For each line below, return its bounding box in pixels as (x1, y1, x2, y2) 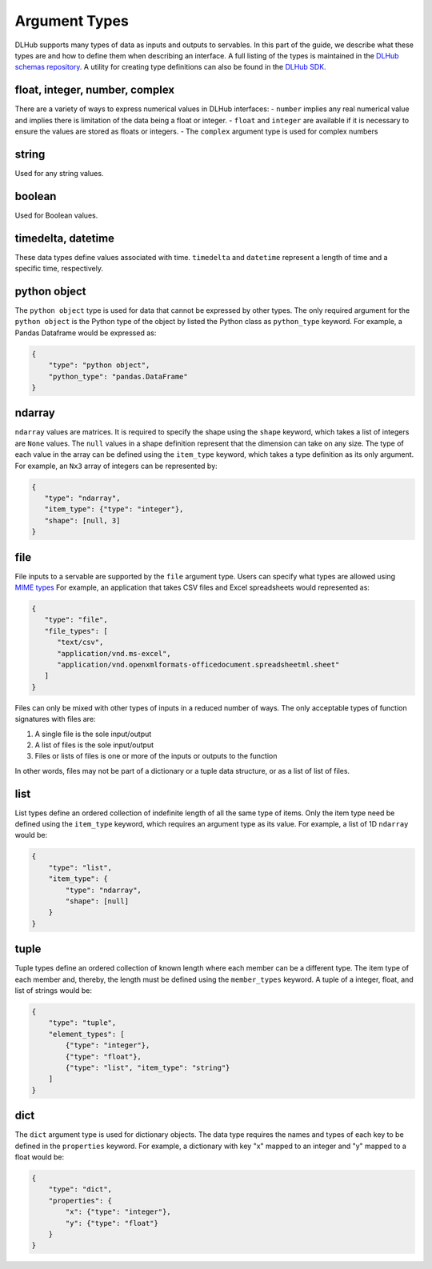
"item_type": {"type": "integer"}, (44, 505, 184, 514)
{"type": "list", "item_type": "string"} (65, 1063, 230, 1072)
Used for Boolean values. (14, 210, 98, 220)
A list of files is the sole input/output (34, 740, 154, 750)
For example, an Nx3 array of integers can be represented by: (14, 461, 218, 470)
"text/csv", (57, 638, 104, 647)
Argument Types (14, 12, 130, 30)
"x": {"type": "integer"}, (65, 1207, 171, 1216)
